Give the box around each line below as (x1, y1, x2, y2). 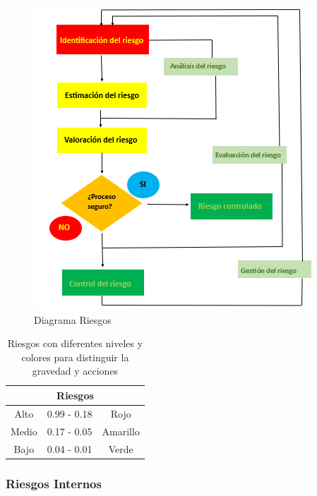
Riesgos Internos (6, 474, 102, 492)
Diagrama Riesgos (34, 312, 112, 327)
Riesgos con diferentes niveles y (7, 336, 143, 351)
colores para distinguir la (21, 349, 129, 364)
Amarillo (102, 423, 140, 438)
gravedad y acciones (32, 363, 119, 378)
